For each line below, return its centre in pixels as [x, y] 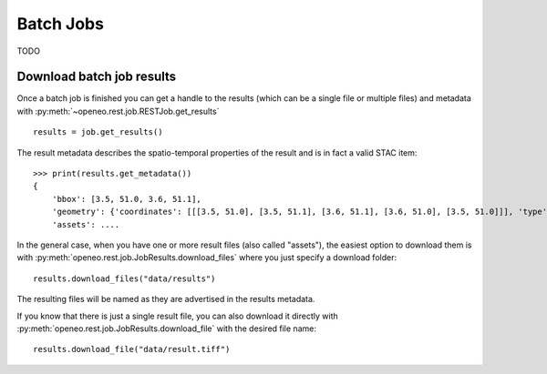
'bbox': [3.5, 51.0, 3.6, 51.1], [127, 199]
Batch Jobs [61, 24]
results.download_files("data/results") [124, 278]
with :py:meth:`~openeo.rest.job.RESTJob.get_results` [118, 111]
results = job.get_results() [98, 132]
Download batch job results [97, 77]
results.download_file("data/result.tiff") [132, 349]
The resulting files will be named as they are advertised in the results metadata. [166, 299]
